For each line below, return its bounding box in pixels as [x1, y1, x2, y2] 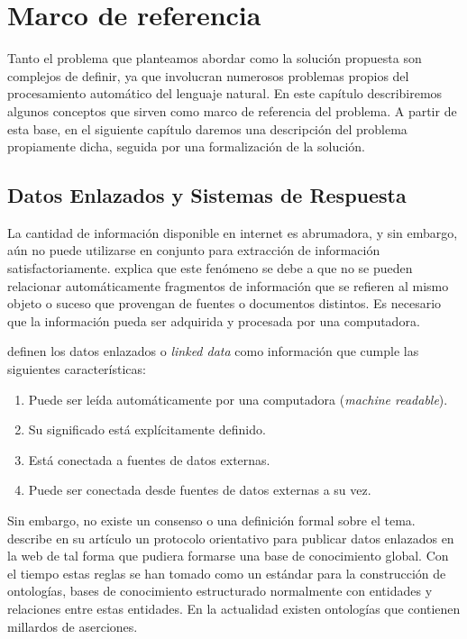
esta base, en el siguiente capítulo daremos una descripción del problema [7, 119, 407, 138]
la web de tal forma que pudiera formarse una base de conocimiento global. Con [7, 546, 449, 565]
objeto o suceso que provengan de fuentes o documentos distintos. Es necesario [7, 294, 442, 313]
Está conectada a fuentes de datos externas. [28, 450, 270, 469]
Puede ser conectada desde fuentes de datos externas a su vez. [28, 480, 371, 499]
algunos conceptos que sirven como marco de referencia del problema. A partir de [7, 101, 457, 120]
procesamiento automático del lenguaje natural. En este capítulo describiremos [7, 84, 443, 103]
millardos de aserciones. [7, 616, 138, 635]
